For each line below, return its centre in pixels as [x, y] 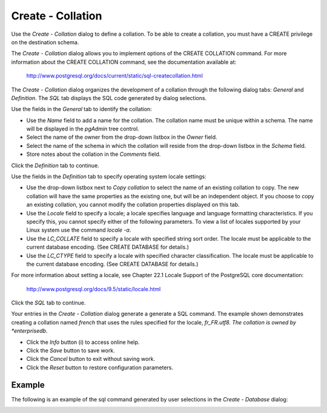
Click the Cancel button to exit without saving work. [91, 359]
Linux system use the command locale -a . [79, 230]
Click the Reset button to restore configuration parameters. [100, 368]
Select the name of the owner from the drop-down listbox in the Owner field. [122, 137]
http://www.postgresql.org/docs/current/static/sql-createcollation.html [114, 76]
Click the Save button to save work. [71, 351]
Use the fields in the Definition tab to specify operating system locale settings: [109, 176]
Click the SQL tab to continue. [48, 303]
